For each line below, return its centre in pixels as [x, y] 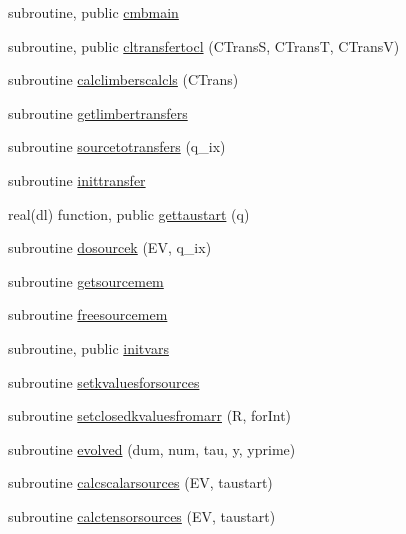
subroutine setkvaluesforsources [104, 381]
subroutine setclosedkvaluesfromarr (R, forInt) [150, 415]
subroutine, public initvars [88, 347]
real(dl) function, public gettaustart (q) [129, 213]
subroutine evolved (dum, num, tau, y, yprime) [152, 448]
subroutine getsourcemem [86, 280]
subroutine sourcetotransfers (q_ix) [117, 146]
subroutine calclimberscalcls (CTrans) [123, 79]
